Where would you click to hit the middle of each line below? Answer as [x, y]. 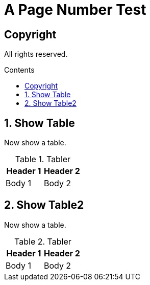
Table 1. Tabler [43, 159]
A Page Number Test [75, 10]
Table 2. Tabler [43, 241]
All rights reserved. [36, 54]
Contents [19, 70]
